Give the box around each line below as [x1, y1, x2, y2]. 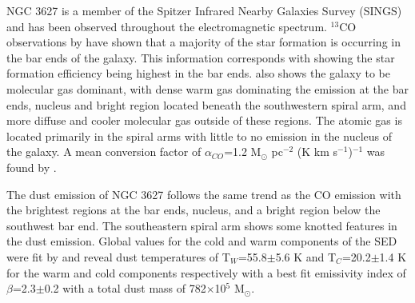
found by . [6, 158, 57, 175]
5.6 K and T [275, 248, 337, 265]
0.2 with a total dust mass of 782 [44, 280, 206, 297]
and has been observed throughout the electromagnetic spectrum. [6, 18, 327, 34]
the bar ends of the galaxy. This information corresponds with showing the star [6, 49, 395, 66]
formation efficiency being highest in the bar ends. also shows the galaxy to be [6, 65, 390, 82]
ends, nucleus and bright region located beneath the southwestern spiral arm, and [6, 96, 406, 113]
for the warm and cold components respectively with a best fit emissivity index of [6, 264, 406, 281]
